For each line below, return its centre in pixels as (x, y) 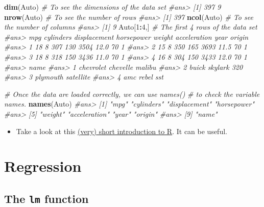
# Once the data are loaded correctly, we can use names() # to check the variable (132, 94)
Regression (43, 166)
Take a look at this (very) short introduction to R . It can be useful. (122, 131)
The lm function (46, 198)
